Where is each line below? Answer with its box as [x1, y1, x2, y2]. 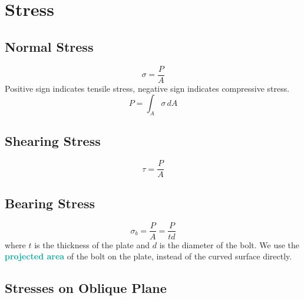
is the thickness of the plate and [34, 238, 150, 251]
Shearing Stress [5, 132, 101, 150]
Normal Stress [5, 37, 94, 55]
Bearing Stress [5, 194, 95, 212]
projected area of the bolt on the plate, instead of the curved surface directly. [5, 250, 292, 262]
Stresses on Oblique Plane [5, 279, 167, 297]
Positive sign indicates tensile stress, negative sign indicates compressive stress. [5, 82, 290, 94]
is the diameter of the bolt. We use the [159, 238, 300, 251]
